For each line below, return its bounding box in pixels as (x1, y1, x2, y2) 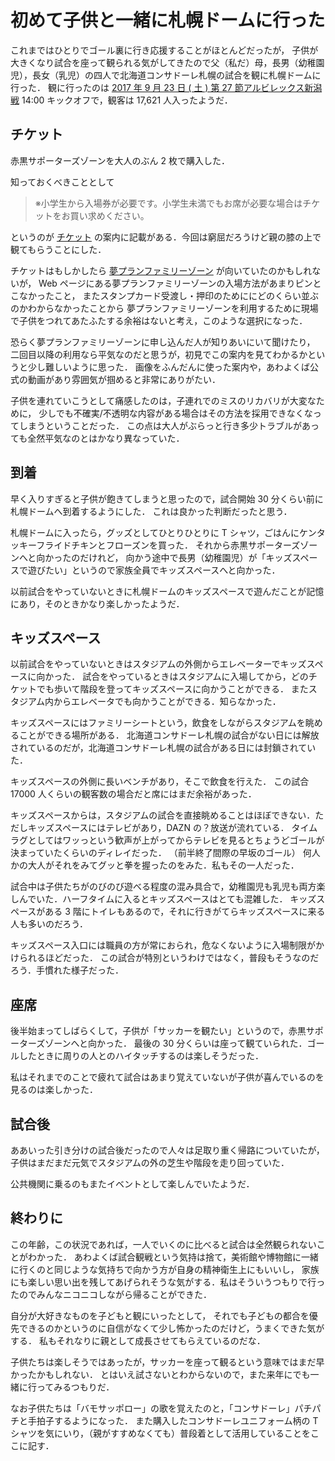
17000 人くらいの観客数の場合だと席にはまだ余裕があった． (10, 788, 257, 800)
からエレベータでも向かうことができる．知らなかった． (53, 696, 282, 708)
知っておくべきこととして (10, 176, 115, 188)
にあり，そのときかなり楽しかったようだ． (10, 597, 185, 610)
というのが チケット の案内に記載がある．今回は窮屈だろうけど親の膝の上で (10, 231, 322, 243)
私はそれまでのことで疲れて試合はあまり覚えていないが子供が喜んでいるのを (10, 1071, 325, 1083)
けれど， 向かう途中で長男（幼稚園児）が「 (88, 551, 267, 563)
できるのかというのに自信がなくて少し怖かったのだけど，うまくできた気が (18, 1322, 325, 1334)
